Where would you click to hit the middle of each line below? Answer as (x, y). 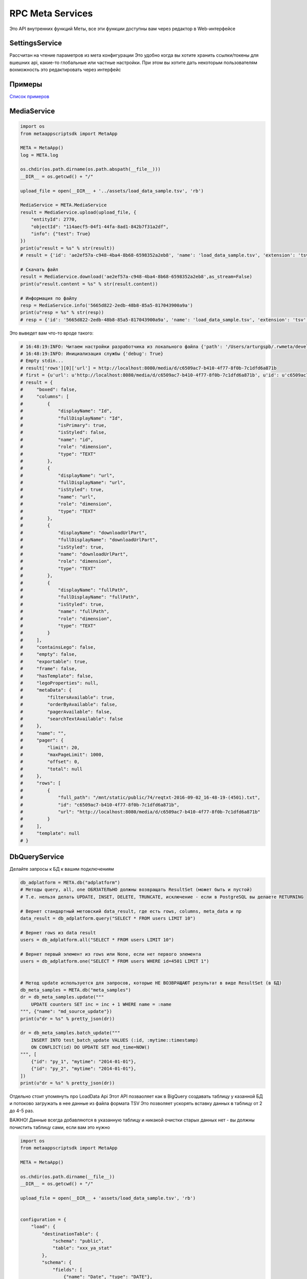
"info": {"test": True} (61, 234)
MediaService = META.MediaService (63, 205)
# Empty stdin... (42, 361)
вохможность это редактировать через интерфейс (65, 70)
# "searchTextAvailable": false (71, 719)
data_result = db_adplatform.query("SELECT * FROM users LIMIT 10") (108, 919)
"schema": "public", (78, 1241)
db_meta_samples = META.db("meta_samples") (76, 990)
